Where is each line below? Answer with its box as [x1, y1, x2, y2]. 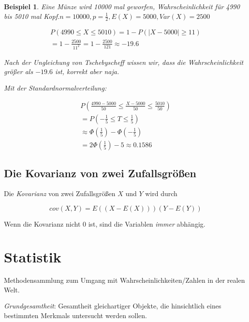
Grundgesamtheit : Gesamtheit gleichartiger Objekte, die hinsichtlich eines [4, 301, 221, 311]
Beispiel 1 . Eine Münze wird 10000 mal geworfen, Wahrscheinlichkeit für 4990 [4, 1, 240, 11]
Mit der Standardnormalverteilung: [4, 83, 107, 93]
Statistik [4, 247, 61, 267]
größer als [4, 66, 33, 77]
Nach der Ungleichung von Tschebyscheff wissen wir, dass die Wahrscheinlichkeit [4, 57, 244, 67]
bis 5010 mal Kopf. [4, 11, 60, 21]
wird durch [145, 188, 177, 198]
